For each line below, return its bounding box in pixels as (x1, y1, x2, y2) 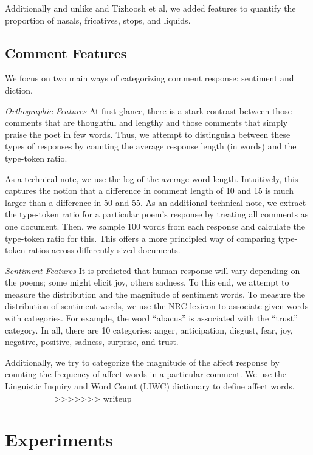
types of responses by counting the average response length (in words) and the (5, 140, 297, 152)
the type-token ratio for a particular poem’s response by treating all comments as (5, 208, 309, 221)
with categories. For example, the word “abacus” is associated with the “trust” (5, 312, 298, 324)
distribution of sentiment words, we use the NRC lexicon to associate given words (5, 299, 309, 312)
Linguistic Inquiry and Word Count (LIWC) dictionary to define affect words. (5, 380, 295, 392)
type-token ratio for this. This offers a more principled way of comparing (5, 231, 275, 244)
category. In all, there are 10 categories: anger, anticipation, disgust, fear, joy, (5, 323, 293, 336)
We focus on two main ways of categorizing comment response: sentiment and (5, 72, 294, 84)
